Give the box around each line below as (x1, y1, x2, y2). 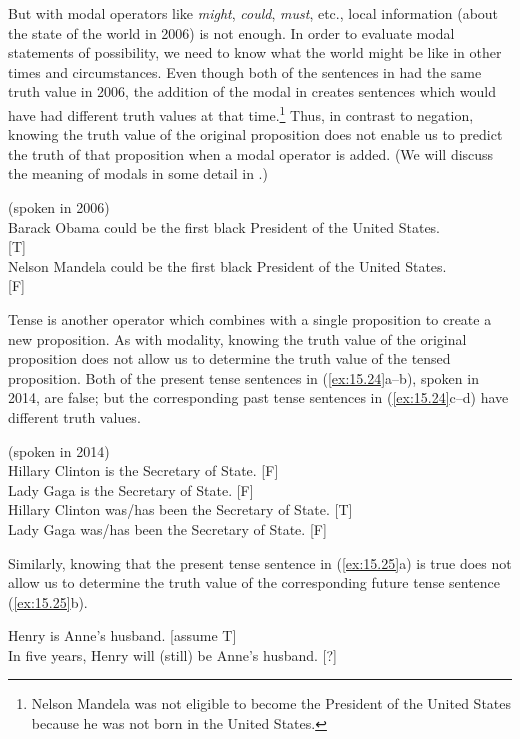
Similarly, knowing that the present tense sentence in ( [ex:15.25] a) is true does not (8, 552, 512, 573)
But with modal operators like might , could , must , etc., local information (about (8, 3, 499, 23)
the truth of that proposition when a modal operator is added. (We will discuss (8, 143, 494, 164)
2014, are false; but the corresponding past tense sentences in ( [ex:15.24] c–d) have (8, 387, 509, 408)
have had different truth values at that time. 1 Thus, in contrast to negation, (8, 101, 474, 125)
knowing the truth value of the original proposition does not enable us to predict (8, 124, 503, 145)
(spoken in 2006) (8, 197, 110, 217)
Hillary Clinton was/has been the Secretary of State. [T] (8, 499, 353, 520)
